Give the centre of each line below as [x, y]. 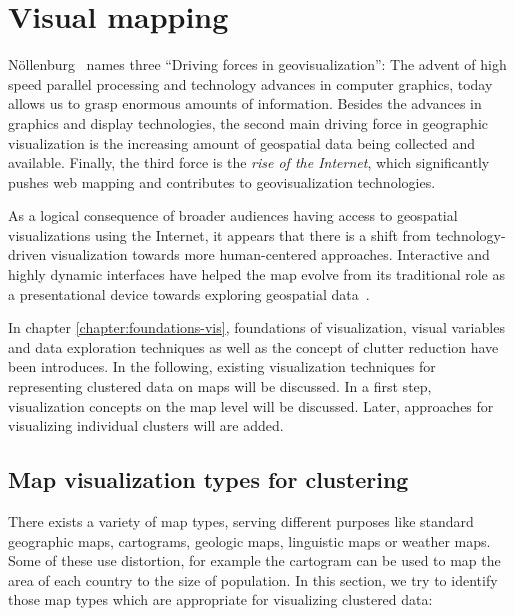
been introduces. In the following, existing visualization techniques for [222, 366]
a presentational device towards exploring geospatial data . [189, 293]
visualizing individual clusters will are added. [146, 425]
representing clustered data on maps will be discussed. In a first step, [220, 386]
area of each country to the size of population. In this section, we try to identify [253, 579]
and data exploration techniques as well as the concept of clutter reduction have [253, 346]
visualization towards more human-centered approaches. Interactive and [270, 254]
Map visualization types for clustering [208, 479]
